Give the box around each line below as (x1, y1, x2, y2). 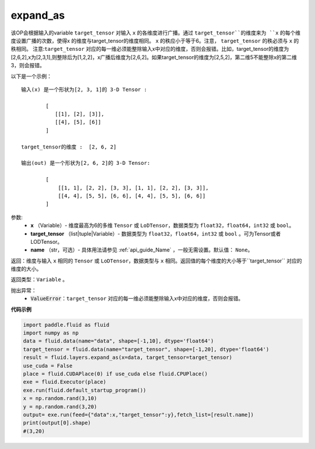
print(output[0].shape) (23, 420, 92, 426)
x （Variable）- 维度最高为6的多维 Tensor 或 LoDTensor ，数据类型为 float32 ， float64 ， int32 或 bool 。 (30, 222, 295, 229)
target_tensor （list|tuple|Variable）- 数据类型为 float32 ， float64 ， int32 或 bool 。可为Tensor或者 (30, 230, 281, 237)
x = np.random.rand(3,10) (23, 395, 97, 402)
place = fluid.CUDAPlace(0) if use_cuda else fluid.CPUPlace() (23, 370, 208, 377)
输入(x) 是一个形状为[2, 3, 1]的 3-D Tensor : (21, 86, 148, 93)
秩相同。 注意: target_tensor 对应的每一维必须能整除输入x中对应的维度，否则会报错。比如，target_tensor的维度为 (10, 46, 289, 53)
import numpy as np (23, 330, 79, 336)
